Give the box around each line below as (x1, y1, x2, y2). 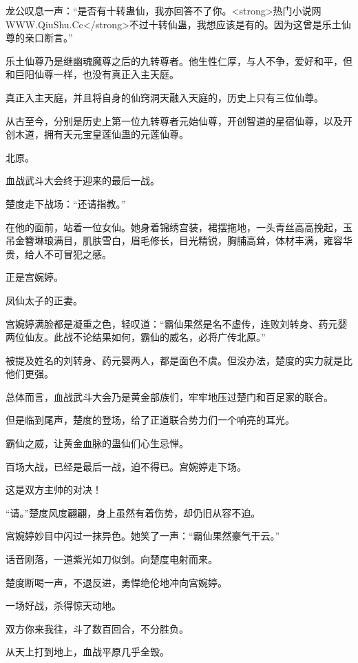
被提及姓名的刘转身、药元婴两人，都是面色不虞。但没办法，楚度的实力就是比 (6, 353, 352, 367)
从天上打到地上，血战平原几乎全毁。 (6, 644, 169, 659)
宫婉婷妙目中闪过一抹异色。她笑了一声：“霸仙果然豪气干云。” (6, 528, 280, 543)
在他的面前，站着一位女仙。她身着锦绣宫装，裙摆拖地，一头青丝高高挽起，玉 (6, 219, 352, 234)
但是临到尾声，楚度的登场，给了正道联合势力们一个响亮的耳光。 (6, 413, 295, 427)
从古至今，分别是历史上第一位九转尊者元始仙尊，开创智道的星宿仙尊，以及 (6, 113, 343, 128)
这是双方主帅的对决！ (6, 482, 102, 497)
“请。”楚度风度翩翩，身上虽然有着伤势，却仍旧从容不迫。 (6, 505, 261, 519)
